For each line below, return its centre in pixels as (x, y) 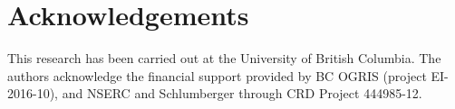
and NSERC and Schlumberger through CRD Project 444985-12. (242, 93)
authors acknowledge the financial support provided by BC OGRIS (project (217, 75)
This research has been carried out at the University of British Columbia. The (224, 58)
